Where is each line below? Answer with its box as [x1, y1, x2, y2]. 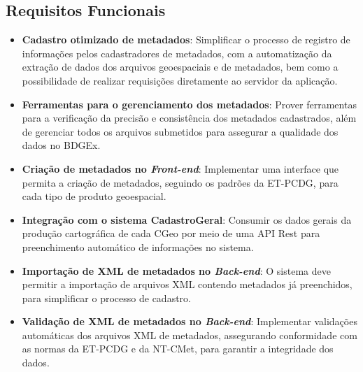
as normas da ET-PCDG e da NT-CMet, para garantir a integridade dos [22, 341, 334, 356]
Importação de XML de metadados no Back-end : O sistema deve [22, 263, 331, 278]
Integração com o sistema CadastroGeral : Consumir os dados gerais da [22, 212, 352, 227]
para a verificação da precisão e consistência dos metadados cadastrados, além [22, 110, 357, 125]
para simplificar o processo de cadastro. [22, 290, 191, 305]
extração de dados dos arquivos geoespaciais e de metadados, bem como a [22, 59, 339, 74]
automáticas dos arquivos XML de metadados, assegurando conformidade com [22, 327, 357, 342]
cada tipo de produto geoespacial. [22, 189, 166, 203]
